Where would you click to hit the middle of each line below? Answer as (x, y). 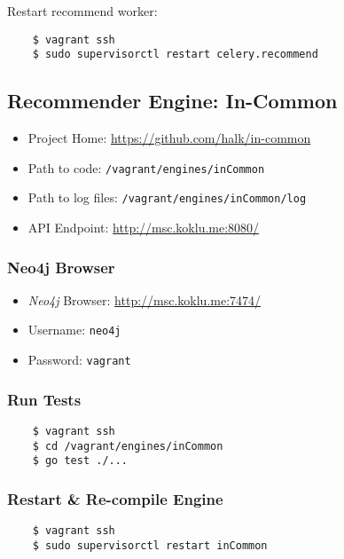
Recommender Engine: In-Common (172, 101)
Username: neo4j (74, 330)
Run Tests (44, 399)
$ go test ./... (80, 461)
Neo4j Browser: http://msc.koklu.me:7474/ (145, 299)
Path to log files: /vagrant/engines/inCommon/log (167, 197)
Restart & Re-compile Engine (115, 498)
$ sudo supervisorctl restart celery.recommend (175, 55)
